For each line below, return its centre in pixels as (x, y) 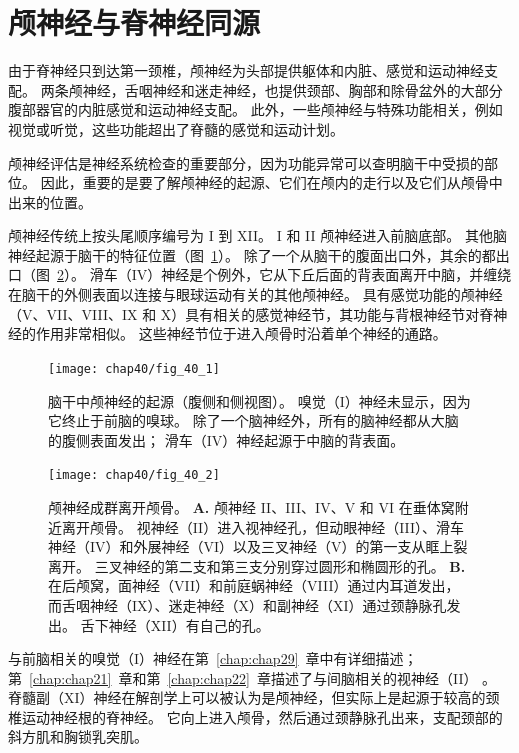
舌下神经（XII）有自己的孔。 (175, 624)
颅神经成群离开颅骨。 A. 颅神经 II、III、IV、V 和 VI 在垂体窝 (251, 506)
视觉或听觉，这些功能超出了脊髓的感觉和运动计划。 (176, 128)
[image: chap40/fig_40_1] (134, 368)
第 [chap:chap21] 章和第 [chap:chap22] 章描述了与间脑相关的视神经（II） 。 (252, 677)
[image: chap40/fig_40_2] (134, 475)
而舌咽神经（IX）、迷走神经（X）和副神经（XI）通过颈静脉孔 (247, 604)
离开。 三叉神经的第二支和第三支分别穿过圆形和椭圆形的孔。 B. (257, 565)
